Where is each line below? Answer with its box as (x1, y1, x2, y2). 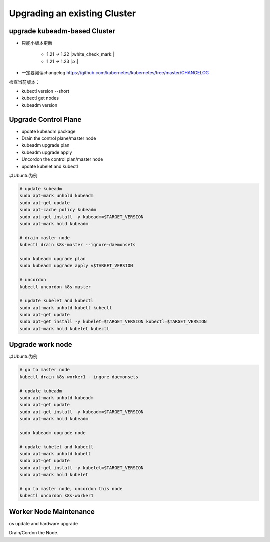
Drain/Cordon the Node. (9, 530, 59, 536)
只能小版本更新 (21, 40, 52, 46)
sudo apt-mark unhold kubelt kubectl (19, 305, 112, 310)
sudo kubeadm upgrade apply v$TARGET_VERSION (19, 263, 133, 269)
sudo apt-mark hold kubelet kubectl (19, 326, 110, 331)
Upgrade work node (9, 340, 72, 349)
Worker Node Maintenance (9, 507, 95, 516)
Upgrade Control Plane (9, 115, 82, 124)
